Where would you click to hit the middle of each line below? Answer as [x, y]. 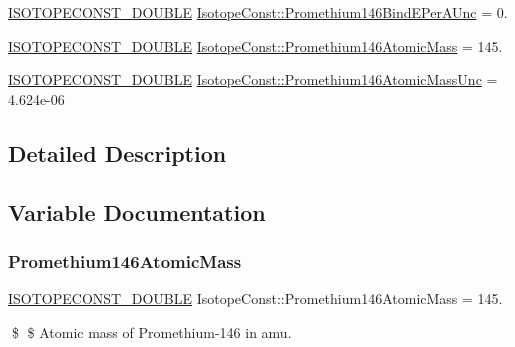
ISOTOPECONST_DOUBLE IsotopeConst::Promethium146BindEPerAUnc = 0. [258, 12]
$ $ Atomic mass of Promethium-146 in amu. [151, 331]
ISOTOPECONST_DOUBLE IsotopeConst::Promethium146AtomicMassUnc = [253, 79]
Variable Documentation [137, 211]
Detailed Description [117, 152]
